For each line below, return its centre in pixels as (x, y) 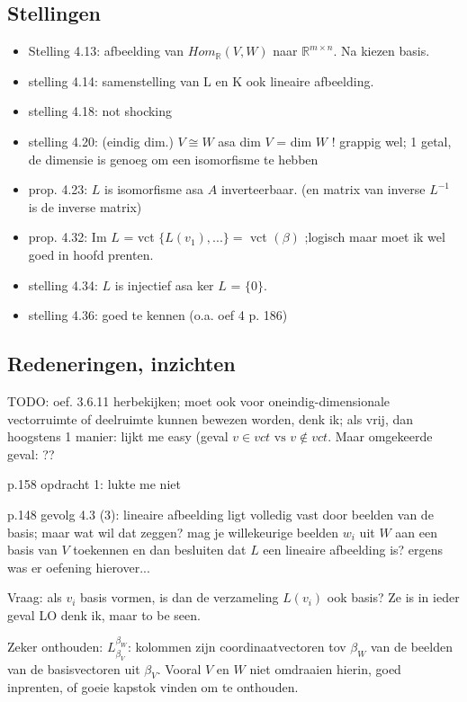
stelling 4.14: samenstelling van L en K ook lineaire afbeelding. (201, 80)
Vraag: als (35, 597)
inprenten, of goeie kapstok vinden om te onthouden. (153, 687)
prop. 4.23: (58, 189)
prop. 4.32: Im (67, 237)
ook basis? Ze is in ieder (393, 597)
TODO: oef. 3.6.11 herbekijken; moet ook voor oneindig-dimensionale (199, 400)
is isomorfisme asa (154, 189)
